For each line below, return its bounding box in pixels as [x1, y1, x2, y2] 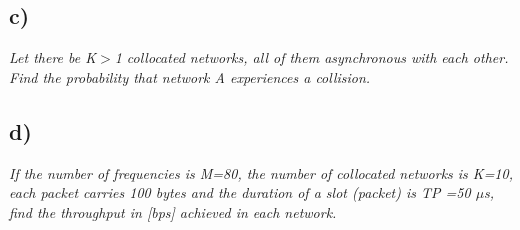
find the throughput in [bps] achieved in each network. [9, 201, 337, 222]
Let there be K [9, 47, 96, 68]
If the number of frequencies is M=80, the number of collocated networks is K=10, [9, 162, 513, 183]
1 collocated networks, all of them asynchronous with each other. [114, 47, 509, 68]
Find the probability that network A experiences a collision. [9, 66, 371, 87]
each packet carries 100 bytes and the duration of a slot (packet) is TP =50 [9, 182, 471, 203]
